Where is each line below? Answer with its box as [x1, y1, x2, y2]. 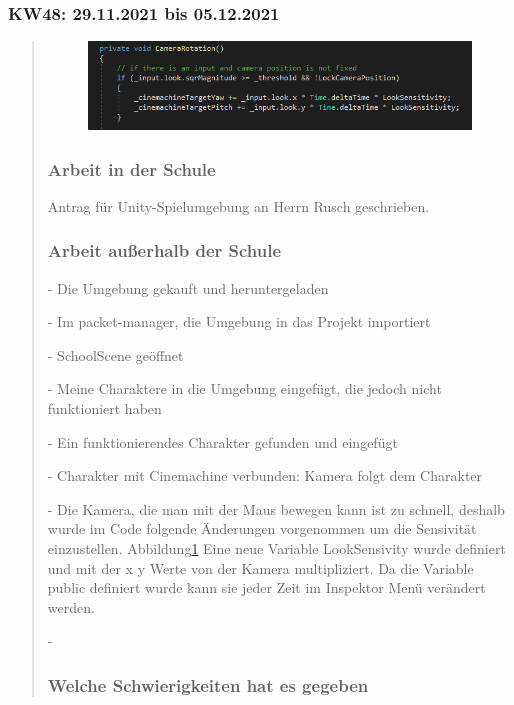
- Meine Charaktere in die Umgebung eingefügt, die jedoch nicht [47, 378, 442, 399]
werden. [47, 596, 95, 617]
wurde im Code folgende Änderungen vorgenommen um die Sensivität [47, 518, 477, 539]
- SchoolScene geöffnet [47, 344, 184, 365]
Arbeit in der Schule [47, 156, 216, 181]
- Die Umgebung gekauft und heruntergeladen [47, 277, 329, 298]
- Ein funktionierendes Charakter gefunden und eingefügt [47, 431, 398, 452]
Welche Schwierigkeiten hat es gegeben [47, 672, 369, 697]
